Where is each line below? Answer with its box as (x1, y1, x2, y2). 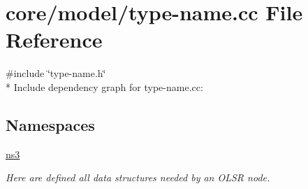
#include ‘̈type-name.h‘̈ (6, 66, 106, 80)
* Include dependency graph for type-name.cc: (6, 79, 203, 94)
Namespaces (6, 113, 95, 135)
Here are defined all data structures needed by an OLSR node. (6, 170, 270, 185)
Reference (6, 25, 103, 54)
